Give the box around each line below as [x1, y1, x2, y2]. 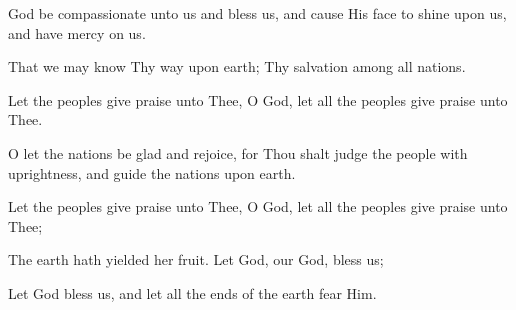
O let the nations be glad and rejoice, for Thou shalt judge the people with [8, 142, 468, 163]
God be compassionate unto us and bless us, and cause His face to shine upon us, [8, 3, 507, 23]
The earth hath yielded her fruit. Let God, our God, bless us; [8, 249, 384, 270]
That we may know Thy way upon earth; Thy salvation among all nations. [8, 56, 466, 77]
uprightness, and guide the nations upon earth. [8, 162, 296, 183]
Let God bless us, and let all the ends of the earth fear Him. [8, 282, 377, 303]
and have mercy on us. [8, 22, 146, 43]
